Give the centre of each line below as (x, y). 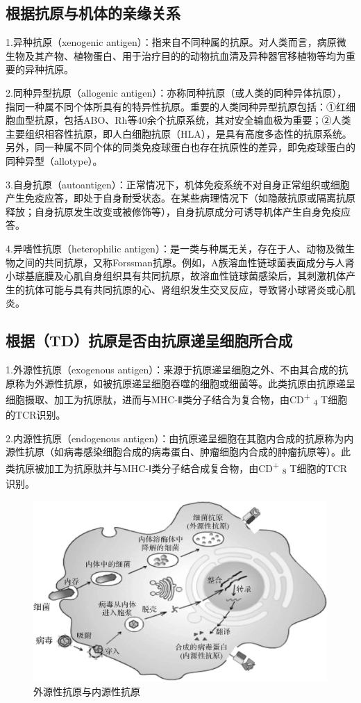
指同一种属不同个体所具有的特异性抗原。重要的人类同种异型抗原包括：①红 (176, 106)
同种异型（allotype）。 (54, 160)
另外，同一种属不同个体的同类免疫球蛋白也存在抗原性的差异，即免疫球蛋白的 (180, 147)
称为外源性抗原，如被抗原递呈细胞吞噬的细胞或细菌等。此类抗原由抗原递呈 (185, 383)
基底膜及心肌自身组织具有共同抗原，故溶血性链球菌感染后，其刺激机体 (185, 276)
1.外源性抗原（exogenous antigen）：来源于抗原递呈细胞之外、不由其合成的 (172, 370)
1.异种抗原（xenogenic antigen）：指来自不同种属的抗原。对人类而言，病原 (171, 42)
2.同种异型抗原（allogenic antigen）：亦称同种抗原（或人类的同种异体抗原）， (176, 92)
